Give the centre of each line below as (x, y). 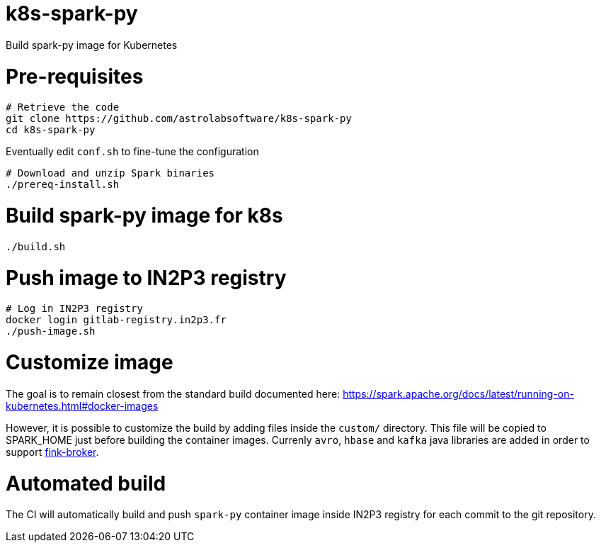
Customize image (90, 362)
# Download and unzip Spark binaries (110, 173)
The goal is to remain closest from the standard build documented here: (173, 393)
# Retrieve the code (63, 107)
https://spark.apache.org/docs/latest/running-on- (458, 393)
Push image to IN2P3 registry (146, 278)
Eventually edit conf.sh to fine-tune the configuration (132, 152)
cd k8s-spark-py (51, 130)
